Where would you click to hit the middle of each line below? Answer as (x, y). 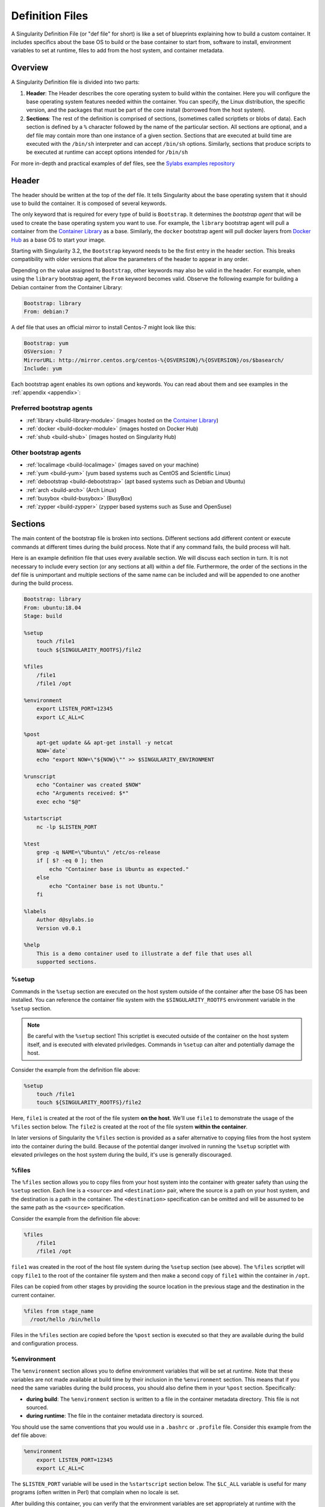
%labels (35, 911)
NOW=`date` (52, 751)
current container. (33, 1295)
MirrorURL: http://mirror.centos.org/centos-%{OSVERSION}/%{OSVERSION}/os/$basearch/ (154, 360)
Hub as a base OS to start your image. (58, 240)
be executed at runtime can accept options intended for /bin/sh (107, 152)
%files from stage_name (59, 1311)
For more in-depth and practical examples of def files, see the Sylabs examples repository (123, 163)
